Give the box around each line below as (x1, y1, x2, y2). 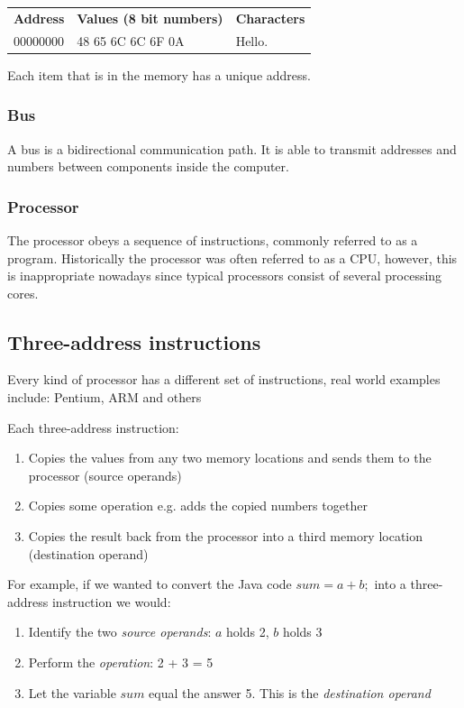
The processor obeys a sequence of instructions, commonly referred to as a (7, 230, 418, 249)
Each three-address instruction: (7, 418, 179, 437)
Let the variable (28, 683, 116, 702)
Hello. (235, 31, 268, 50)
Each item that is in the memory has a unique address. (7, 65, 311, 84)
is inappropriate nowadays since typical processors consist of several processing (7, 266, 442, 285)
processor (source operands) (28, 465, 182, 484)
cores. (7, 283, 39, 302)
